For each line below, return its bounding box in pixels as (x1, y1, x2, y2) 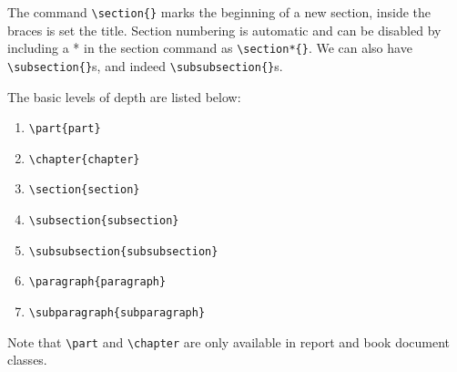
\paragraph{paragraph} (28, 275, 167, 289)
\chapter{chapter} (28, 152, 140, 166)
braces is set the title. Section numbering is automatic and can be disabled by (7, 20, 442, 39)
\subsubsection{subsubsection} (28, 244, 218, 258)
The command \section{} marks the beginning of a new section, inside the (7, 3, 432, 21)
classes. (7, 350, 47, 369)
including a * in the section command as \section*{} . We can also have (7, 38, 412, 57)
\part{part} (28, 122, 101, 136)
